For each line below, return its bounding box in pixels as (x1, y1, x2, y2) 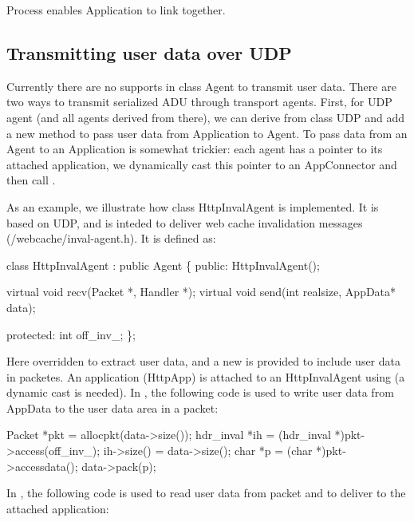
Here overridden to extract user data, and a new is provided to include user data (6, 353, 401, 370)
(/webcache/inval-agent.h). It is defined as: (6, 230, 216, 247)
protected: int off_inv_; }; (6, 326, 136, 342)
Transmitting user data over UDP (6, 40, 292, 65)
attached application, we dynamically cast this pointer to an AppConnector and (6, 156, 397, 172)
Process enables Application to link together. (6, 2, 226, 18)
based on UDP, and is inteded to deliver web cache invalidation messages (6, 214, 363, 231)
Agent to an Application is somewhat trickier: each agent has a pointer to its (6, 140, 383, 157)
